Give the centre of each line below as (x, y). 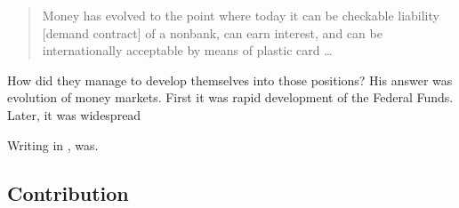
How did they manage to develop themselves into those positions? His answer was (230, 80)
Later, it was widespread (74, 114)
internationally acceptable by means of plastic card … (187, 50)
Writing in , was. (53, 144)
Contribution (68, 192)
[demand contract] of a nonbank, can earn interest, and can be (212, 32)
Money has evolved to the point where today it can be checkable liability (241, 15)
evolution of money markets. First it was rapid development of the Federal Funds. (230, 97)
